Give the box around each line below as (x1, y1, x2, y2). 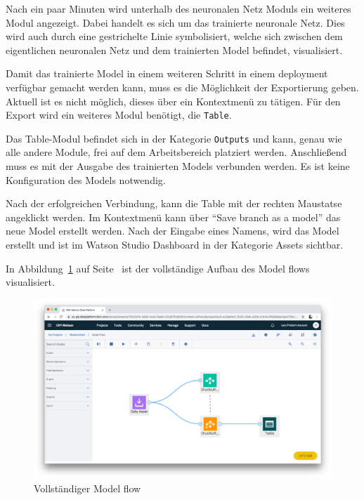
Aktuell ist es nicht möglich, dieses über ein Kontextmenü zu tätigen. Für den (6, 93, 341, 108)
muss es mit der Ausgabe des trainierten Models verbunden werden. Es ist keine (6, 159, 350, 173)
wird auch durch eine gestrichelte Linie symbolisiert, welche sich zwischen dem (6, 29, 343, 44)
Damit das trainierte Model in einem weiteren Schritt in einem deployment (6, 66, 328, 81)
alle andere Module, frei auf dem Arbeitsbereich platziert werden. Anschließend (6, 145, 347, 159)
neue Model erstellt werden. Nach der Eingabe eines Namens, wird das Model (6, 223, 339, 238)
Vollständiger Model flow (34, 481, 141, 496)
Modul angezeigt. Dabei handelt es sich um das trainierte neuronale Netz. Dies (6, 15, 345, 29)
